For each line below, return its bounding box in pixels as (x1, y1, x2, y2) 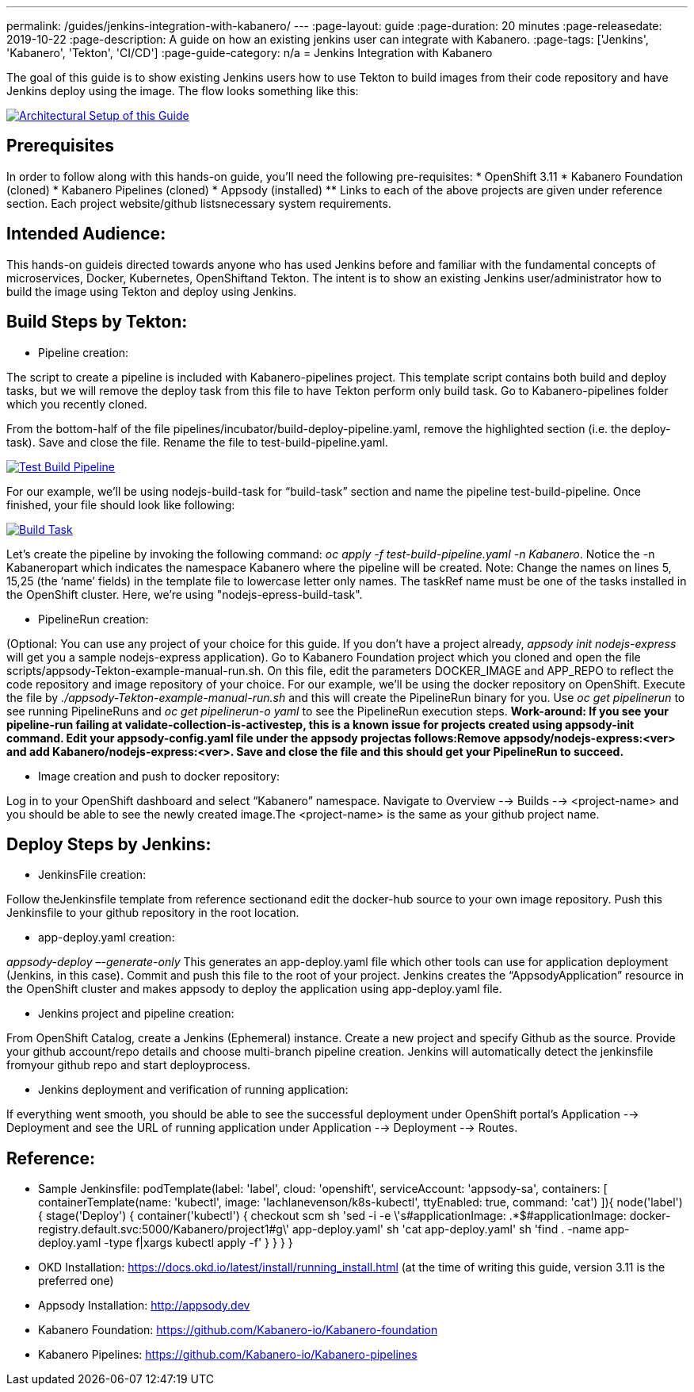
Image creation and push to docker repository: (38, 769, 280, 783)
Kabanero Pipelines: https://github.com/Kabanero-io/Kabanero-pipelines (38, 1348, 418, 1362)
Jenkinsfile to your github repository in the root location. (6, 906, 299, 920)
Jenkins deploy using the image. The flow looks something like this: (6, 84, 359, 98)
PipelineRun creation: (38, 612, 149, 626)
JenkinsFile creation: (38, 868, 147, 882)
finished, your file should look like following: (6, 497, 235, 512)
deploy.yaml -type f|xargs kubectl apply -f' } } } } (38, 1236, 293, 1250)
